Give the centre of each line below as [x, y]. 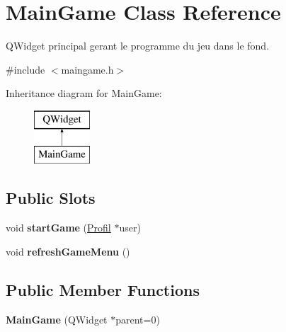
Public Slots [51, 198]
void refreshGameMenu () [68, 251]
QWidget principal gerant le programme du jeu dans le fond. [138, 46]
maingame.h [87, 69]
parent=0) [138, 319]
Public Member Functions [103, 289]
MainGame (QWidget [57, 319]
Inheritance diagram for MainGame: [84, 93]
